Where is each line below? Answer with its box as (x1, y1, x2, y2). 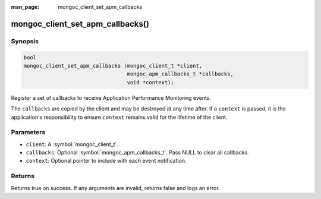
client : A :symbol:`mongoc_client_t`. (26, 140, 119, 148)
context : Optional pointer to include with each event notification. (26, 157, 187, 165)
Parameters (11, 128, 46, 137)
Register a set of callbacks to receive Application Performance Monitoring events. (11, 94, 211, 101)
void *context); (127, 79, 175, 86)
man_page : (11, 4, 40, 10)
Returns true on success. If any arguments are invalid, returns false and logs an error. (11, 184, 220, 191)
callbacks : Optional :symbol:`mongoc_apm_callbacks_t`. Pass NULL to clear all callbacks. (26, 149, 249, 156)
